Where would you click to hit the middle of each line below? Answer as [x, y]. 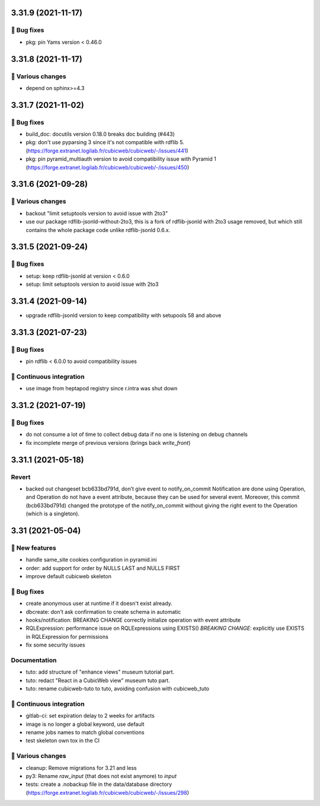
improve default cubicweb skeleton [69, 576]
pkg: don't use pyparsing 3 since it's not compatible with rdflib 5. [105, 142]
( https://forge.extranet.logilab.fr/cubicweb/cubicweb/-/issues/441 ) [107, 151]
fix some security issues [55, 645]
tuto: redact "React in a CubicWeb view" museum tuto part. [98, 680]
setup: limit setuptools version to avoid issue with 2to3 [92, 284]
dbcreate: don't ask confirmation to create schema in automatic [103, 611]
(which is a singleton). [53, 514]
